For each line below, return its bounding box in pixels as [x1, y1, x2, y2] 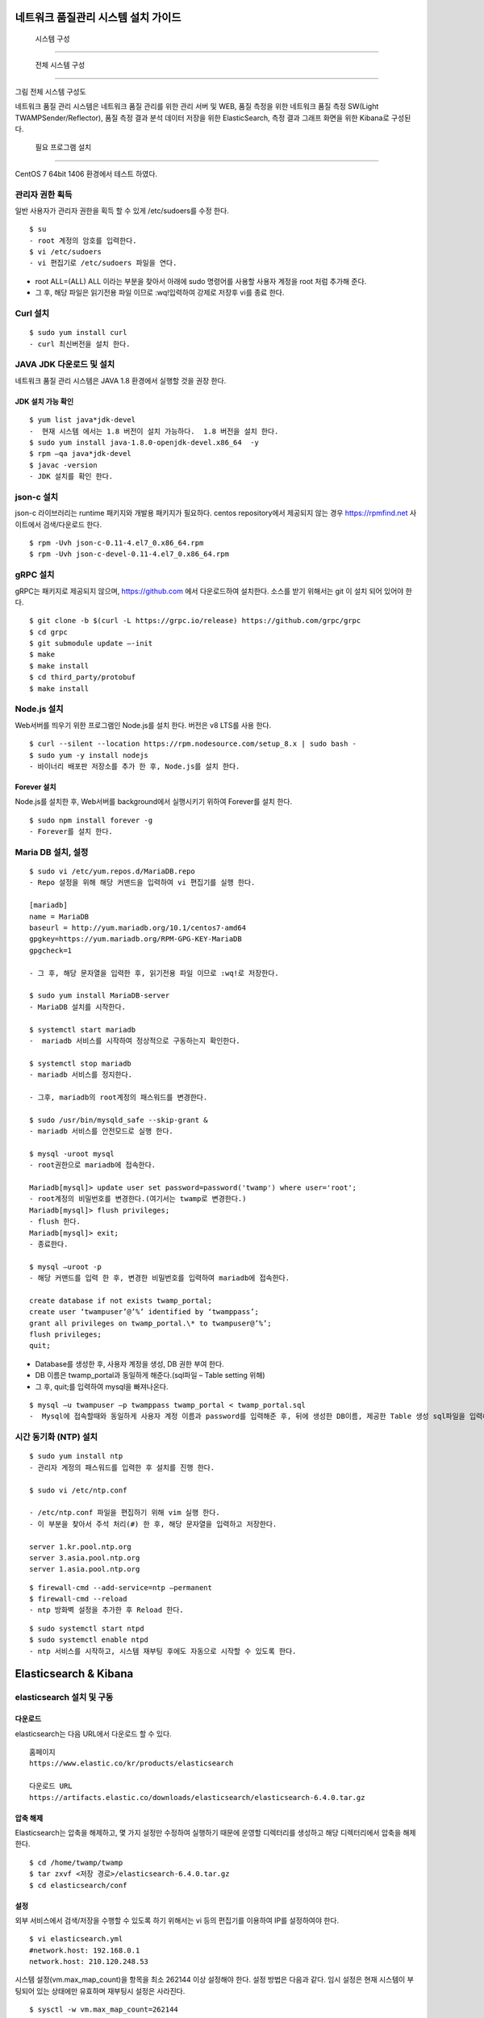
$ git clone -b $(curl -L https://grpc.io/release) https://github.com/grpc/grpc [29, 616, 361, 626]
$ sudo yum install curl [29, 328, 127, 337]
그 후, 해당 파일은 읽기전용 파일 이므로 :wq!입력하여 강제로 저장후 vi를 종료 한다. [35, 287, 285, 298]
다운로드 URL [29, 1781, 73, 1791]
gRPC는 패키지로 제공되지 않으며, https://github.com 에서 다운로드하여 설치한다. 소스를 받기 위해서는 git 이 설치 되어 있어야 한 [15, 586, 413, 596]
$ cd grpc [29, 627, 68, 637]
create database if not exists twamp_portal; [29, 1296, 213, 1305]
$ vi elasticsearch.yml [29, 1934, 123, 1944]
